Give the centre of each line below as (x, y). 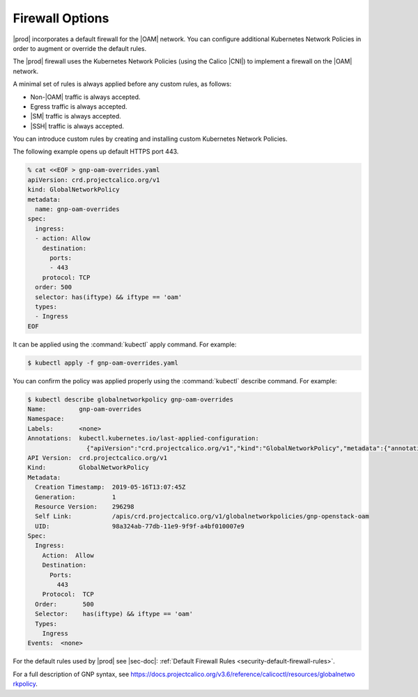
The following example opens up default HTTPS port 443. (96, 152)
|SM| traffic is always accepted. (76, 116)
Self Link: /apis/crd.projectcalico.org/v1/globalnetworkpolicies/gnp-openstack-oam (202, 516)
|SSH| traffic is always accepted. (77, 126)
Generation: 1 (76, 497)
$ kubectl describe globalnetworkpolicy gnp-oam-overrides (130, 399)
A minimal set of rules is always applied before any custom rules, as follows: (122, 84)
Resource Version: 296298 (85, 506)
